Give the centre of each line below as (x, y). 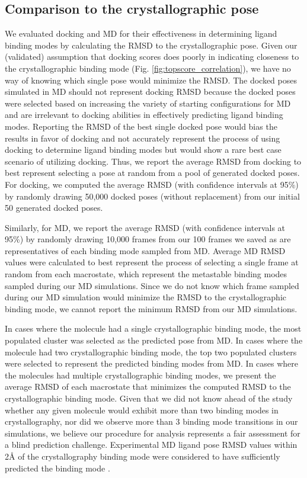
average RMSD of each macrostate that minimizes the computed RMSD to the (148, 386)
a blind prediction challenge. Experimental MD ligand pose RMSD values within (151, 445)
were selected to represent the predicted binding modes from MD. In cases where (152, 363)
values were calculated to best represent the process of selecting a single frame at (152, 262)
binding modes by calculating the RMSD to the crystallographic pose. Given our (151, 45)
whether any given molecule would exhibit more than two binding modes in (142, 410)
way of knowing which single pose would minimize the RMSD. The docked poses (151, 80)
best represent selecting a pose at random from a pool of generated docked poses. (152, 173)
